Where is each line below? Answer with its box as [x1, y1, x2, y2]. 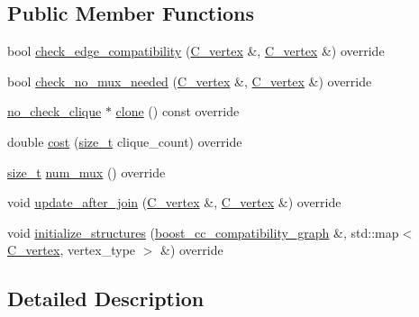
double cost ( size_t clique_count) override [7, 131, 242, 150]
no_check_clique [7, 102, 102, 121]
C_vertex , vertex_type [7, 240, 136, 259]
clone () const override [115, 102, 240, 121]
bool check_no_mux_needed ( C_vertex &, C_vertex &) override [7, 71, 372, 90]
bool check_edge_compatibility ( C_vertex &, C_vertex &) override [7, 41, 385, 60]
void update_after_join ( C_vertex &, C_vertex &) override [7, 193, 342, 212]
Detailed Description [7, 285, 205, 312]
